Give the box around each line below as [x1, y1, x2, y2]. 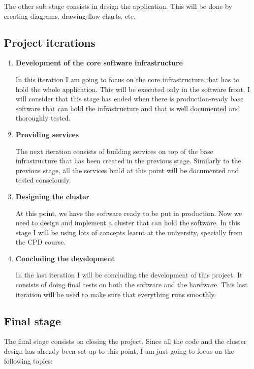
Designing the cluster [15, 191, 90, 201]
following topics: [4, 355, 53, 366]
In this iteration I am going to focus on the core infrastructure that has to [15, 74, 240, 84]
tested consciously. [15, 175, 71, 185]
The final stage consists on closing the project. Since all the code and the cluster [4, 336, 247, 346]
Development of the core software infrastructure [15, 58, 183, 68]
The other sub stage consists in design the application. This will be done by [4, 1, 232, 11]
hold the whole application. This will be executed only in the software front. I [15, 84, 250, 94]
